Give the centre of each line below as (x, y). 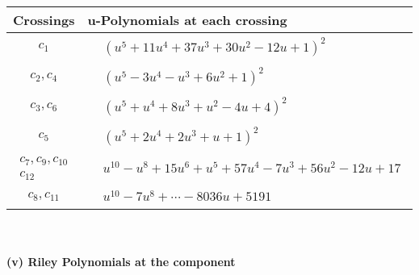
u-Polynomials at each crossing (187, 20)
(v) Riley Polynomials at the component (121, 262)
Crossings (44, 20)
